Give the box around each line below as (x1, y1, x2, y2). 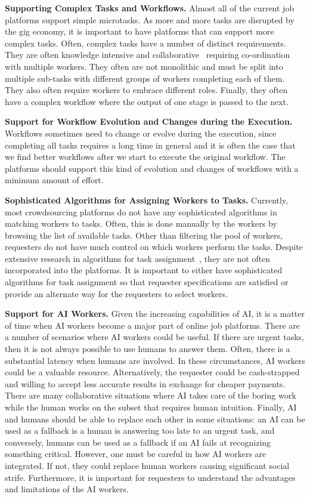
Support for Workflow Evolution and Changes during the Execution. (5, 115, 293, 128)
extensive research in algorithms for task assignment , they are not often (5, 252, 271, 264)
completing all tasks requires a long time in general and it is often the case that (5, 138, 296, 151)
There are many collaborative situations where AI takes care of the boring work (5, 389, 296, 402)
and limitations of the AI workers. (5, 483, 129, 495)
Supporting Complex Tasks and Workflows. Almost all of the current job (5, 2, 294, 14)
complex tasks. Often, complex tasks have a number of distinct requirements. (5, 36, 286, 49)
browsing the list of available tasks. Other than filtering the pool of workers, (5, 229, 283, 241)
